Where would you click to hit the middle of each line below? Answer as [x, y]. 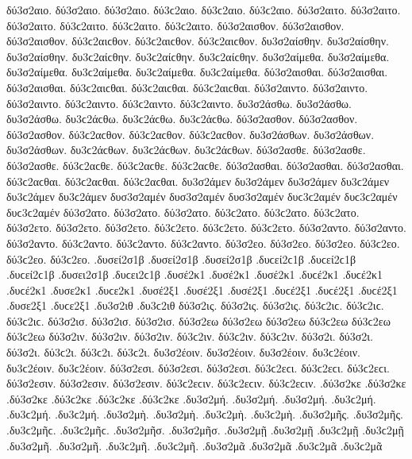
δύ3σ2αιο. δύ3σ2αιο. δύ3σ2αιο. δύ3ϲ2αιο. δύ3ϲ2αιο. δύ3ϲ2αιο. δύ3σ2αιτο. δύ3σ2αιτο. [204, 10]
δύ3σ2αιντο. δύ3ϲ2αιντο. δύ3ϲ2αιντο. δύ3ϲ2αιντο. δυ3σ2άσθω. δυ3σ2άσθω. [179, 103]
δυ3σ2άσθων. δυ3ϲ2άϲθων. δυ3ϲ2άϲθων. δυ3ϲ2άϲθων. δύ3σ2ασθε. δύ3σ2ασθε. [186, 150]
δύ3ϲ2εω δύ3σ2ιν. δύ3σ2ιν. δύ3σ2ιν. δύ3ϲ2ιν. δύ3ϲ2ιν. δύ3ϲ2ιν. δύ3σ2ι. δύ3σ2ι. [190, 336]
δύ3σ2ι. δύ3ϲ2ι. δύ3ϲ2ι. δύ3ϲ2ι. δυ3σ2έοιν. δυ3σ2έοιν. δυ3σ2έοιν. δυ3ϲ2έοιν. [184, 352]
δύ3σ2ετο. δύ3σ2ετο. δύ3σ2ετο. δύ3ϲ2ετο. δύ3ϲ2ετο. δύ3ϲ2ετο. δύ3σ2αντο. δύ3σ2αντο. [206, 228]
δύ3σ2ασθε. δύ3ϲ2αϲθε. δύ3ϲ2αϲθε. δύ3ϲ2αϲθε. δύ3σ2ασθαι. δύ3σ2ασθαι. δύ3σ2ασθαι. [205, 165]
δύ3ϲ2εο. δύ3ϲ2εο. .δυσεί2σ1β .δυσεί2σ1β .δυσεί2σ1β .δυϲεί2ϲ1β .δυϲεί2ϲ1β [181, 258]
